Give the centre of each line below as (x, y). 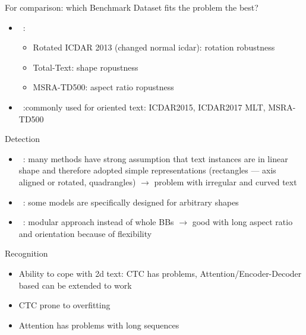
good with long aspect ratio (242, 222)
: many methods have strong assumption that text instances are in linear (155, 158)
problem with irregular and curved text (225, 181)
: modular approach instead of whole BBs (98, 222)
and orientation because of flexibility (85, 233)
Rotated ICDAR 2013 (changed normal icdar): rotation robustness (154, 47)
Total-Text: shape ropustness (86, 67)
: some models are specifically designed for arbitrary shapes (131, 202)
